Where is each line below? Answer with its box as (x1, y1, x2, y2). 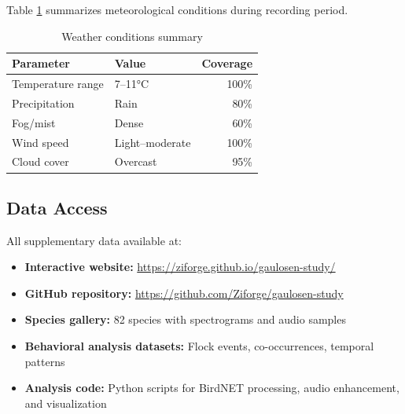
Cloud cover (12, 153, 69, 170)
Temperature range (12, 75, 104, 92)
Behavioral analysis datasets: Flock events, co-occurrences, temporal (24, 338, 374, 354)
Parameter (12, 55, 70, 71)
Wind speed (12, 134, 69, 150)
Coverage (201, 55, 253, 71)
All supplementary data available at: (6, 232, 182, 248)
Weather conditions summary (61, 27, 203, 44)
